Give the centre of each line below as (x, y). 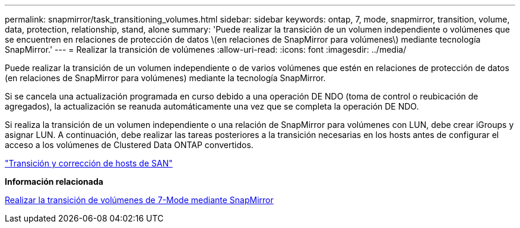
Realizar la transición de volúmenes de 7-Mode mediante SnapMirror (139, 200)
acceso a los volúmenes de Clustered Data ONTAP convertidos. (129, 145)
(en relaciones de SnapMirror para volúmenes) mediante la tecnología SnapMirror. (165, 78)
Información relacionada (54, 182)
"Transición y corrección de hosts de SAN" (89, 163)
